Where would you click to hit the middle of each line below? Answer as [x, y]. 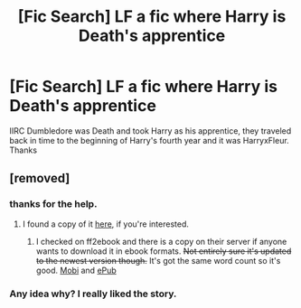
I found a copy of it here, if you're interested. [106, 224]
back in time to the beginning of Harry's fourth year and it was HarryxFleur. [149, 140]
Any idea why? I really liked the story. [93, 294]
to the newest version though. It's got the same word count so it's [158, 260]
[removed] [40, 178]
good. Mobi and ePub [76, 270]
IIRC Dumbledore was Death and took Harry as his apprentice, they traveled [150, 131]
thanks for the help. [53, 204]
